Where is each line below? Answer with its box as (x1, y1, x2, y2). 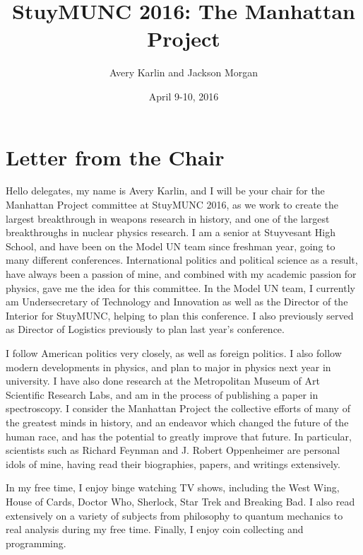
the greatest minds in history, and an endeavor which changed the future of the (6, 414, 349, 429)
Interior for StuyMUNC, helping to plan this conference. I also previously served (6, 308, 354, 322)
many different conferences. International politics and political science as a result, (6, 252, 358, 267)
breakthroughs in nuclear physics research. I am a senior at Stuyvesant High (6, 225, 335, 240)
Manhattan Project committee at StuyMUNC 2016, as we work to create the (6, 197, 338, 212)
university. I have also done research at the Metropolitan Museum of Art (6, 373, 321, 388)
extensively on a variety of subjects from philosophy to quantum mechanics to (6, 508, 343, 522)
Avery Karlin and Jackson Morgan (109, 65, 258, 80)
